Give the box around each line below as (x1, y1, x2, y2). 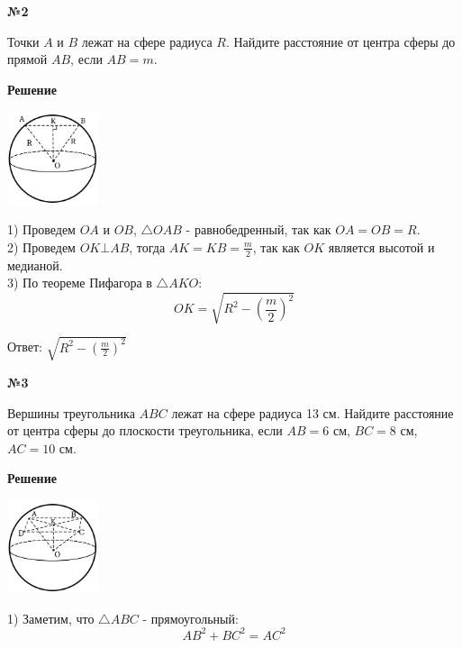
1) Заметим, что (7, 608, 95, 627)
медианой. (7, 255, 63, 274)
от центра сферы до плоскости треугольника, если (7, 421, 283, 440)
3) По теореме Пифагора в (7, 273, 152, 292)
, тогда (129, 237, 166, 256)
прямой (7, 50, 48, 68)
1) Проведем (7, 220, 76, 239)
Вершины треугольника (7, 403, 135, 422)
